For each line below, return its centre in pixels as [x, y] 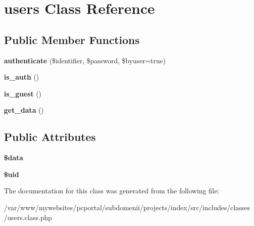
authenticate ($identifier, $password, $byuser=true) [85, 60]
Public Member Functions [72, 39]
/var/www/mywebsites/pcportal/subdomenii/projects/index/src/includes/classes [127, 207]
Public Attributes [50, 137]
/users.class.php [28, 217]
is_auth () [22, 77]
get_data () [24, 110]
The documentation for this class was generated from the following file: [112, 191]
